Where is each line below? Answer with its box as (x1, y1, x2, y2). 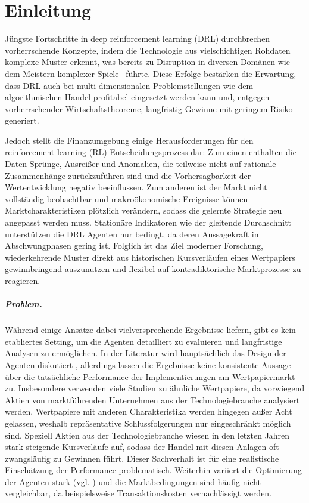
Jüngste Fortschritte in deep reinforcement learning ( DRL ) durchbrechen (5, 32, 270, 45)
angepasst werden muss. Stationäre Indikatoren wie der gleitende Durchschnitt (5, 216, 292, 229)
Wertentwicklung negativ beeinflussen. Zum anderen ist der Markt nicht (5, 181, 267, 193)
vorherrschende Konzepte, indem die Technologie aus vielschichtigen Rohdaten (5, 44, 291, 56)
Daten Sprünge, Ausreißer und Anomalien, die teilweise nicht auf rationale (5, 158, 276, 170)
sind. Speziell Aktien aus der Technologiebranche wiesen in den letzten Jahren (5, 428, 290, 441)
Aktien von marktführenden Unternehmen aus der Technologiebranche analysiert (5, 393, 300, 406)
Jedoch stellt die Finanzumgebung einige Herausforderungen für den (5, 134, 254, 146)
